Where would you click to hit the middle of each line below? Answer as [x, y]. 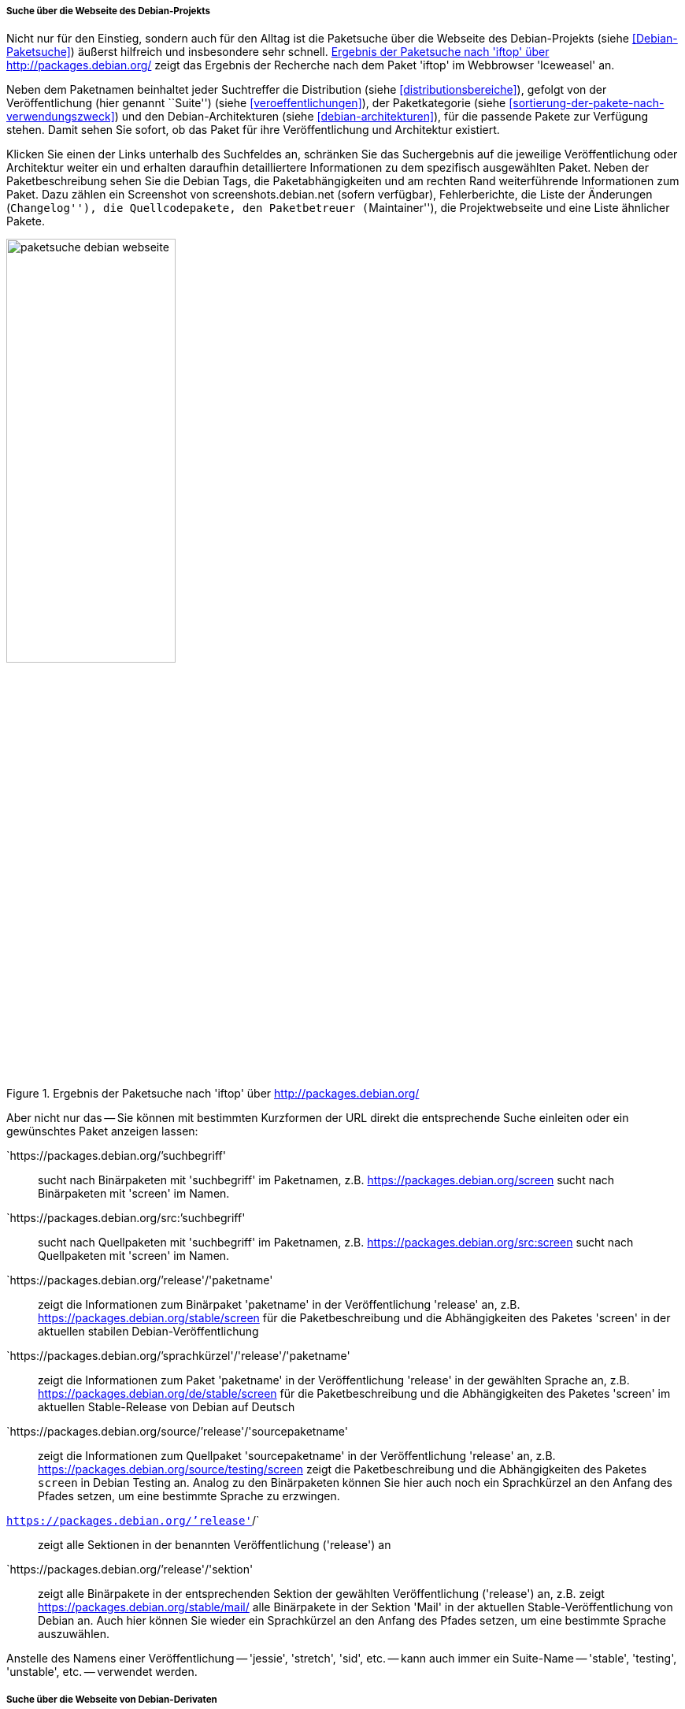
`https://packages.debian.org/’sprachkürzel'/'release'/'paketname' [178, 1356]
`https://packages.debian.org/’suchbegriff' [116, 1156]
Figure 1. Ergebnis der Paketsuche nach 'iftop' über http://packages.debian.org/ [213, 1094]
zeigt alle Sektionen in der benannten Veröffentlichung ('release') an [215, 1545]
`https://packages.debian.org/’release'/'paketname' [140, 1280]
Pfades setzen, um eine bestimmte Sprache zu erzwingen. [189, 1496]
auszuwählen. [74, 1634]
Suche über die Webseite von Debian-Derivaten [112, 1699]
